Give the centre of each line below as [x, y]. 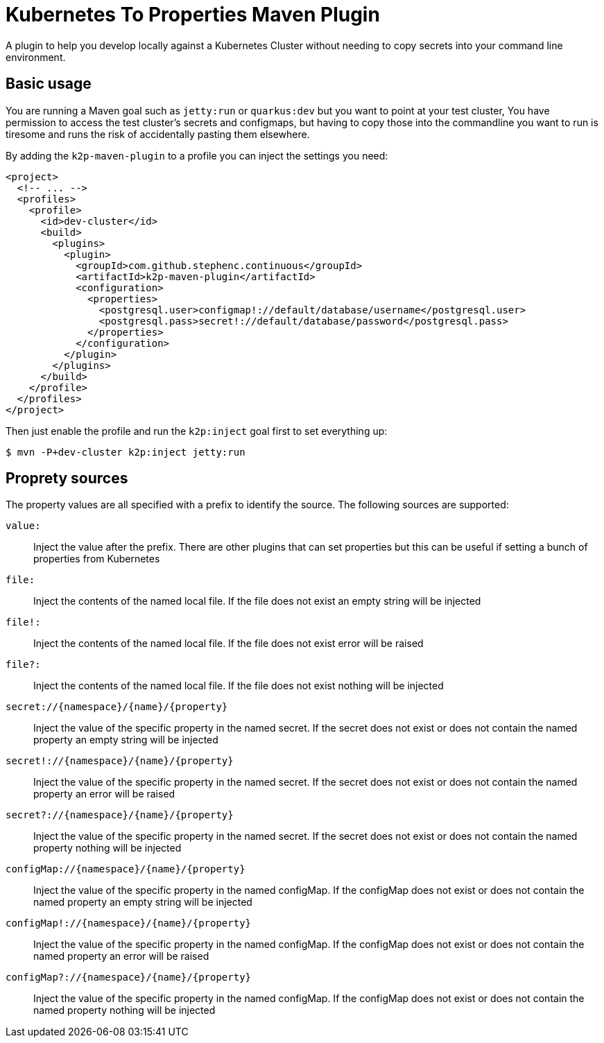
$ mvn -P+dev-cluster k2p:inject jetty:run [126, 452]
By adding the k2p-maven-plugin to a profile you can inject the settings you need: [197, 155]
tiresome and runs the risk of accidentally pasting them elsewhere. [158, 134]
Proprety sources [67, 479]
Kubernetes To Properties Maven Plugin [193, 15]
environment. [36, 57]
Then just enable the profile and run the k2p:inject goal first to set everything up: [197, 431]
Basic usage [49, 84]
